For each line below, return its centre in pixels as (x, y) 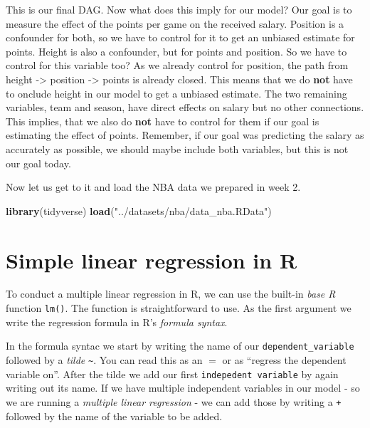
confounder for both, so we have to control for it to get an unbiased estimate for (180, 37)
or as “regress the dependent (284, 359)
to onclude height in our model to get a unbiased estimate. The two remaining (176, 93)
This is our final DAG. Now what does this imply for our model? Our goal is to (179, 9)
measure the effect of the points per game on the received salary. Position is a (175, 23)
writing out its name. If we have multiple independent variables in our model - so (183, 388)
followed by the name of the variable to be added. (114, 416)
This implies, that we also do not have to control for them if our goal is (163, 121)
